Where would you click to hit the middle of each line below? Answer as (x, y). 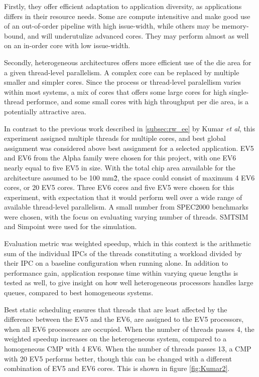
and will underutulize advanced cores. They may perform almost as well (138, 35)
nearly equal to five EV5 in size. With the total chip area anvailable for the (120, 167)
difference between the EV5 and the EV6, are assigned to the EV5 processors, (124, 319)
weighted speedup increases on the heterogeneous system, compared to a (115, 339)
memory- (235, 26)
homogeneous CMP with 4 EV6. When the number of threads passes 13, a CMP (128, 348)
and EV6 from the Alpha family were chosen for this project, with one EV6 (120, 158)
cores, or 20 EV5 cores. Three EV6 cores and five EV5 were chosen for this (119, 187)
